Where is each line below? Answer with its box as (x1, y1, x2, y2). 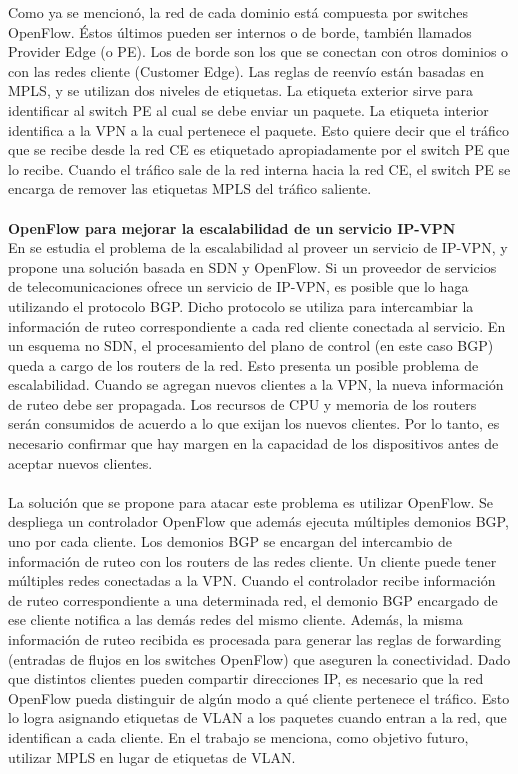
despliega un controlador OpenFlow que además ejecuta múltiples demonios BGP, (8, 511, 509, 532)
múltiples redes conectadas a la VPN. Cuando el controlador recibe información (8, 570, 496, 591)
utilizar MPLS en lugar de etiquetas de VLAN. (8, 746, 296, 767)
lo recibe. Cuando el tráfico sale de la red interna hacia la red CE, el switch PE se (8, 158, 511, 179)
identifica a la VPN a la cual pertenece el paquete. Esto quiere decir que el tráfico (8, 119, 510, 140)
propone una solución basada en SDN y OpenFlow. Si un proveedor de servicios (8, 256, 497, 277)
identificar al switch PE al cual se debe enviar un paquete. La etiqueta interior (8, 99, 489, 120)
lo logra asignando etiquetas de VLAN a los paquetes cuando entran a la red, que (8, 707, 507, 728)
